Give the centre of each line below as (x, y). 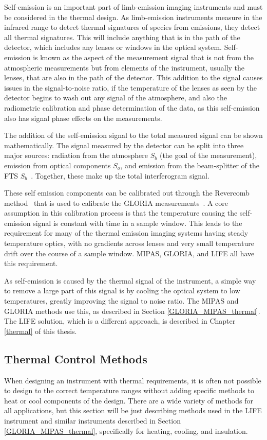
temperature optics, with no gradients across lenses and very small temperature (129, 243)
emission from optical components (58, 165)
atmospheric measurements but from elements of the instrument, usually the (125, 67)
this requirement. (31, 263)
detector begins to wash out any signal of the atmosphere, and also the (116, 98)
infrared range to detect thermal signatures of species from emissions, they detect (132, 27)
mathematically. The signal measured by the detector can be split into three (124, 145)
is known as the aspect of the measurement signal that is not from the (143, 57)
